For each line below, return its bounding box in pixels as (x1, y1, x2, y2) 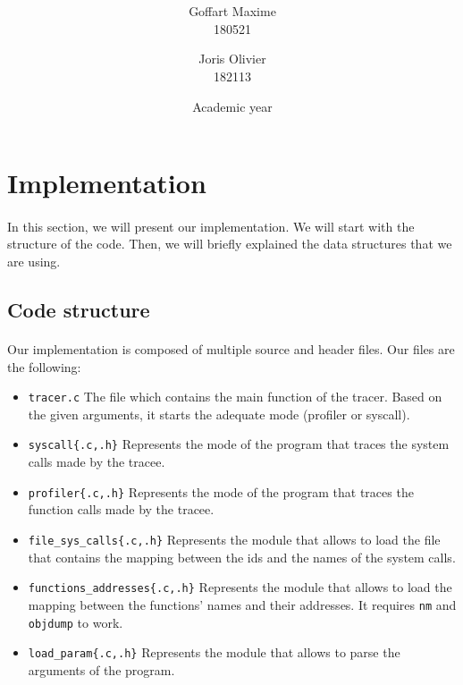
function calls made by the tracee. (28, 500, 215, 519)
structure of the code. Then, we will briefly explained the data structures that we (7, 234, 452, 253)
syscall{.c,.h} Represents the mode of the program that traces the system (28, 435, 450, 453)
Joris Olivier (198, 49, 266, 68)
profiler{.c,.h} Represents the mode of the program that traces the (28, 482, 414, 501)
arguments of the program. (28, 660, 175, 679)
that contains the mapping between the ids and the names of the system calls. (28, 547, 456, 566)
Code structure (7, 296, 150, 324)
